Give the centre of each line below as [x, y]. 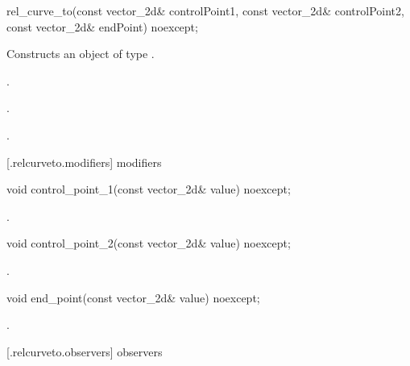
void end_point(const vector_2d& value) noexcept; [133, 297]
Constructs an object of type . [81, 54]
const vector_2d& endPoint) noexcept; [102, 26]
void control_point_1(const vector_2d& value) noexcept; [149, 189]
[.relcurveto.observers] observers [85, 351]
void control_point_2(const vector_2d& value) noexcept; [149, 243]
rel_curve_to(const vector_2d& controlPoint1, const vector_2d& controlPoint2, [205, 10]
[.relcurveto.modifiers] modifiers [84, 162]
